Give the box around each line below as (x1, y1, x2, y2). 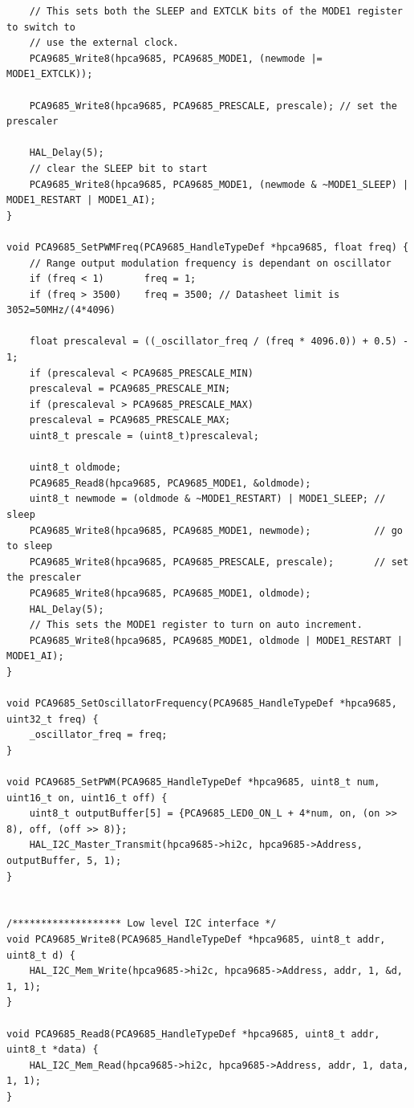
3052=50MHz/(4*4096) (6, 304, 116, 316)
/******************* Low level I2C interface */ (6, 918, 277, 930)
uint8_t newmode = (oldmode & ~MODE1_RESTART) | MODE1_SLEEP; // (29, 493, 386, 505)
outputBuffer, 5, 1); (6, 855, 122, 867)
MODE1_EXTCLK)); (6, 68, 93, 80)
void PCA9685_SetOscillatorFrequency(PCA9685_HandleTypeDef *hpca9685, (6, 698, 397, 710)
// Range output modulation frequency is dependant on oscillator (29, 257, 392, 269)
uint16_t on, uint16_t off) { (6, 792, 168, 804)
